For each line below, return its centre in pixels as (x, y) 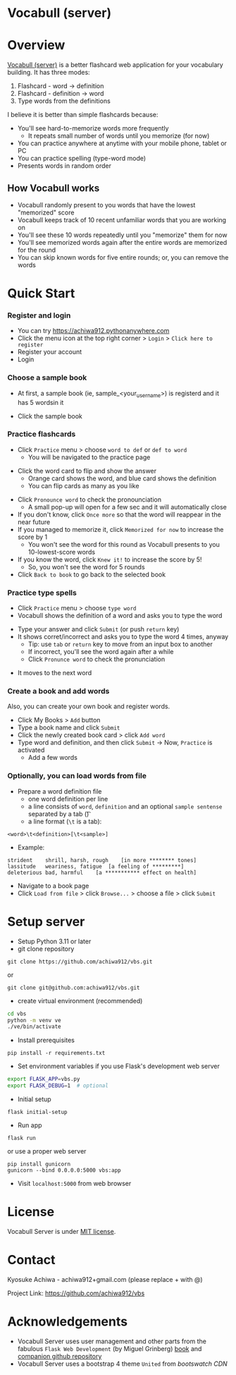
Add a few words (52, 758)
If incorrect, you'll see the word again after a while (101, 652)
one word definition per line (68, 799)
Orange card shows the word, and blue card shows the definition (122, 478)
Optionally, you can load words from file (77, 776)
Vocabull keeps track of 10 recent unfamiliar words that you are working (122, 219)
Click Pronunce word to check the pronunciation (97, 659)
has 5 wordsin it (41, 402)
